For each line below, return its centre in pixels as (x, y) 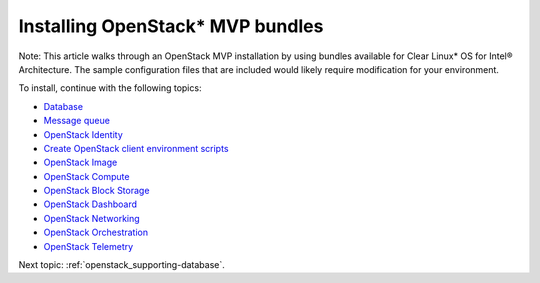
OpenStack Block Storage (96, 191)
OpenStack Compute (86, 176)
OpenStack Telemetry (88, 246)
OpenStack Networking (91, 218)
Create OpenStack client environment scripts (136, 148)
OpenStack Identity (83, 134)
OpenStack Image (80, 162)
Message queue (76, 121)
